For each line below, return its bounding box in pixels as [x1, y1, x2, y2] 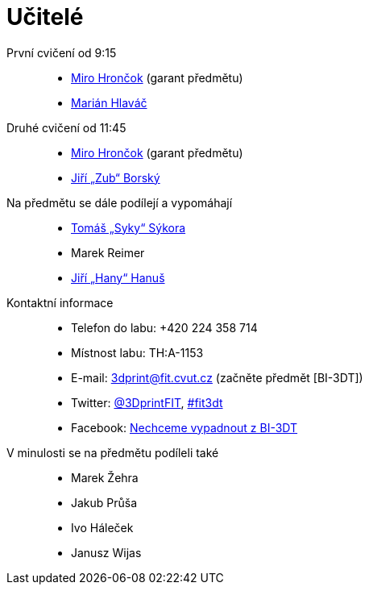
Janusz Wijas [71, 545, 142, 560]
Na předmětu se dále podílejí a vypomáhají [6, 195, 233, 210]
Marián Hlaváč [71, 95, 147, 110]
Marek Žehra [71, 470, 139, 485]
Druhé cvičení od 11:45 [6, 120, 126, 135]
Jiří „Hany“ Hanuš [71, 270, 165, 285]
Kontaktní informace [6, 295, 114, 310]
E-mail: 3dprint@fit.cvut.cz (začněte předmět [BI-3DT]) [71, 370, 363, 385]
